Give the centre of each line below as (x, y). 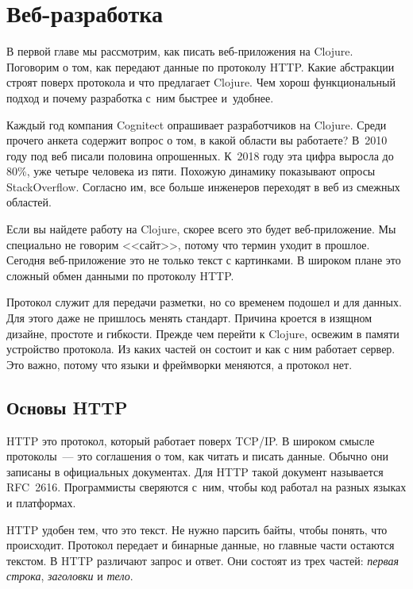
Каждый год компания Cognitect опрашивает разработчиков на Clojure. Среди (197, 124)
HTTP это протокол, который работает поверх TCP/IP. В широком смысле (191, 440)
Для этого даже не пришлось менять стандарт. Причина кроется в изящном (189, 318)
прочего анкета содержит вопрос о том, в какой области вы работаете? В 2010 (197, 140)
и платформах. (41, 502)
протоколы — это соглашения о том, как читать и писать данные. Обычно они (198, 456)
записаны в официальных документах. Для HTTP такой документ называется (195, 471)
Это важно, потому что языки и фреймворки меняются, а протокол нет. (179, 364)
